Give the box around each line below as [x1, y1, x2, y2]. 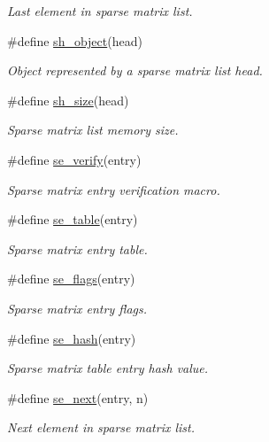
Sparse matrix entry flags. [7, 299, 148, 317]
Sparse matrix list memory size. [7, 120, 179, 139]
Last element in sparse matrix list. [7, 2, 193, 19]
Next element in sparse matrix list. [7, 418, 195, 437]
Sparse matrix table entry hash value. [7, 359, 209, 377]
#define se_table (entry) [7, 210, 138, 229]
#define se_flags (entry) [7, 269, 135, 288]
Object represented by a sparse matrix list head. [7, 61, 263, 80]
